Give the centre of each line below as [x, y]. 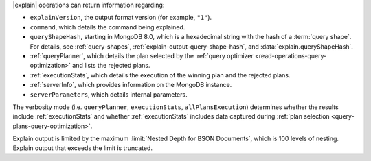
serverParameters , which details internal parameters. [109, 94]
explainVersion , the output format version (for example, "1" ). [121, 18]
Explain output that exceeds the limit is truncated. [82, 148]
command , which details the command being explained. [108, 27]
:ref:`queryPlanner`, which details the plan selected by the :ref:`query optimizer [142, 55]
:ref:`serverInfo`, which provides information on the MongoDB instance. [131, 85]
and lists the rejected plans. [111, 66]
